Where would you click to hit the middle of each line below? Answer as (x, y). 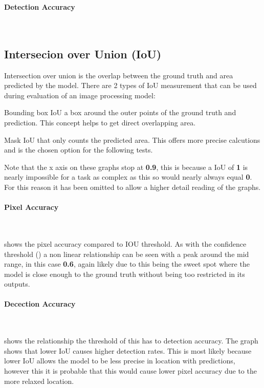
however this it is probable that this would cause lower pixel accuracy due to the (130, 371)
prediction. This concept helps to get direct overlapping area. (100, 122)
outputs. (17, 284)
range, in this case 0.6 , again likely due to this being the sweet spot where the (127, 264)
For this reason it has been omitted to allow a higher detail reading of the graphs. (133, 187)
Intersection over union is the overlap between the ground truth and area (119, 75)
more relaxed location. (39, 381)
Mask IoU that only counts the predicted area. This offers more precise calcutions (132, 139)
